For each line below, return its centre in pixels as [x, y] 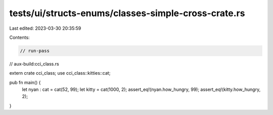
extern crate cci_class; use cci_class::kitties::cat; [60, 73]
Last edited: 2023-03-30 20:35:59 [45, 28]
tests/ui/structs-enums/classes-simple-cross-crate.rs [127, 13]
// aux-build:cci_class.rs [34, 64]
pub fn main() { [25, 82]
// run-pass [35, 51]
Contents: [19, 37]
